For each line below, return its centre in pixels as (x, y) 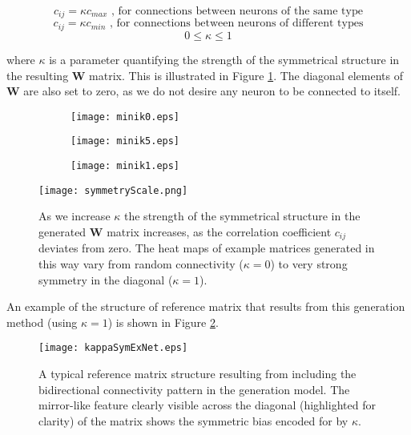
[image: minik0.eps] (125, 117)
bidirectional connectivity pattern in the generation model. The (194, 389)
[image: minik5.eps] (125, 141)
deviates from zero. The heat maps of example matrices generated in (207, 248)
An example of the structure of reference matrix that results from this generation (206, 306)
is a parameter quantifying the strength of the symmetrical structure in (224, 59)
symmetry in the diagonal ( (106, 279)
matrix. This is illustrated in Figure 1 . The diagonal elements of (246, 75)
